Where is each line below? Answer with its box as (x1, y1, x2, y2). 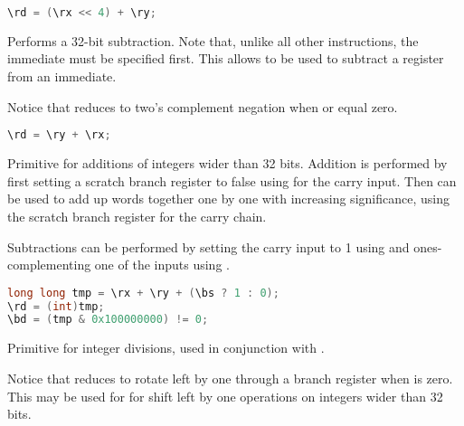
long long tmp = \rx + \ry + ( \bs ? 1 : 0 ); (7, 286, 279, 299)
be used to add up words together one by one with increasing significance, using (7, 189, 450, 208)
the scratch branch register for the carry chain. (7, 206, 267, 225)
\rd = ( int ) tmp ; (7, 299, 105, 313)
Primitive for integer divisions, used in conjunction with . (7, 338, 325, 357)
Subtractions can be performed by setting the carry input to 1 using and (7, 237, 410, 256)
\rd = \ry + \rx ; (7, 128, 111, 142)
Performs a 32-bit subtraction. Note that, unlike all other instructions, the (7, 31, 419, 50)
